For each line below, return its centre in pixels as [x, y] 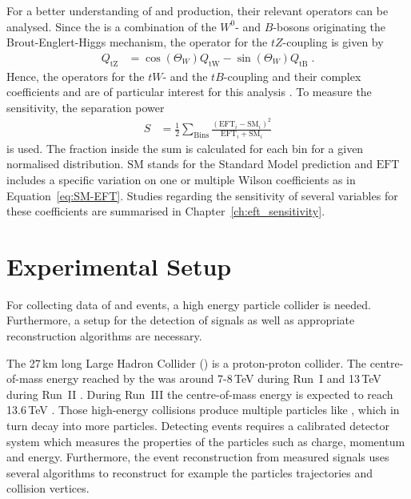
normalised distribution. [65, 164]
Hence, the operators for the [76, 76]
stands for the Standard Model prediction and [260, 164]
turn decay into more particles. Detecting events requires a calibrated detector [198, 426]
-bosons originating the [329, 26]
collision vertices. [48, 488]
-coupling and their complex [292, 76]
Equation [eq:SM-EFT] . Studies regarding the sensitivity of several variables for [202, 195]
